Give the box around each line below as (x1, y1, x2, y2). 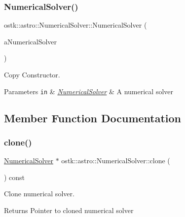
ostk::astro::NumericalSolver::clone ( (61, 155, 170, 166)
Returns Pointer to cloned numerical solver (4, 205, 134, 216)
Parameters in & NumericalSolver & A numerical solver (4, 86, 173, 96)
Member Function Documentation (4, 110, 182, 125)
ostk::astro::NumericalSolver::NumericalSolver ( (4, 20, 147, 30)
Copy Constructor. (4, 70, 60, 79)
